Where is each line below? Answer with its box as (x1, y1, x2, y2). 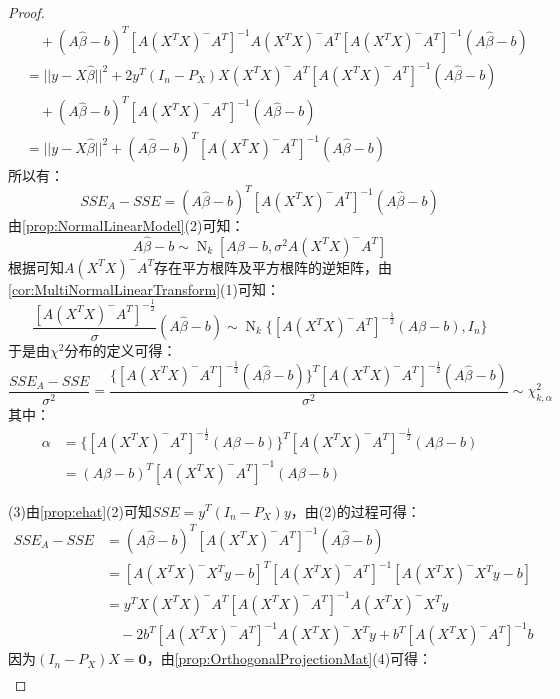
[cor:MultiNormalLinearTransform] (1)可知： (8, 278, 280, 299)
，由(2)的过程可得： (290, 500, 421, 521)
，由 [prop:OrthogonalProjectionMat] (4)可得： (146, 648, 433, 669)
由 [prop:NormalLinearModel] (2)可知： (8, 214, 245, 235)
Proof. (8, 2, 45, 22)
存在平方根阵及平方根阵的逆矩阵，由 (154, 256, 393, 277)
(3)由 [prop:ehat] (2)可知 (8, 500, 152, 521)
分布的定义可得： (64, 340, 177, 361)
